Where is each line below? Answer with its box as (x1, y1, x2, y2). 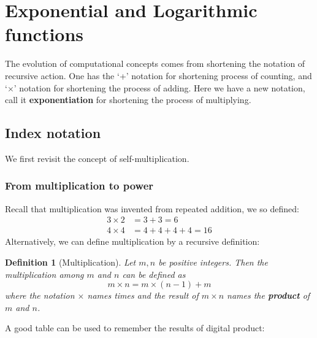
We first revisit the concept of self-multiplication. (5, 152, 189, 164)
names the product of (227, 289, 310, 302)
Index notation (5, 123, 101, 142)
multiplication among (5, 267, 84, 280)
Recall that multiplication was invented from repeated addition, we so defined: (5, 202, 299, 215)
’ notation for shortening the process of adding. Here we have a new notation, (13, 81, 305, 94)
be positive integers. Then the (158, 255, 268, 268)
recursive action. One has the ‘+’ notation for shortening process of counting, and (5, 69, 312, 82)
